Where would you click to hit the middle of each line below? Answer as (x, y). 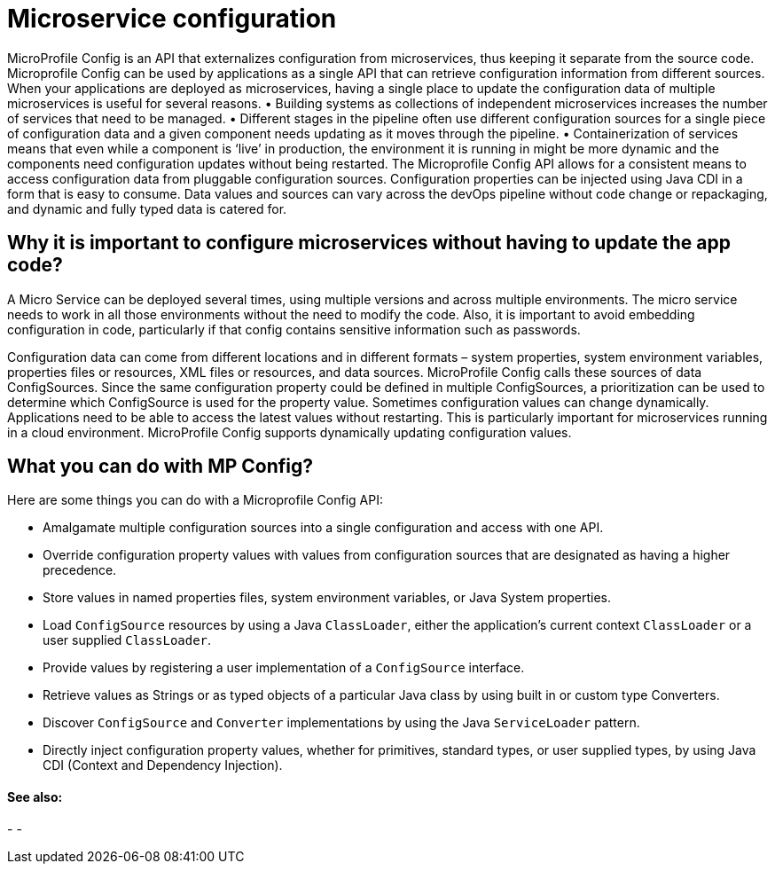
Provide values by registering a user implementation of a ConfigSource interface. (284, 668)
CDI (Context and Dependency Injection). (163, 765)
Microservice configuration (172, 19)
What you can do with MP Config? (160, 467)
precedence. (80, 570)
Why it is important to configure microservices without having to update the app (369, 243)
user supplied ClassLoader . (127, 640)
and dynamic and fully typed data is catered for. (147, 208)
